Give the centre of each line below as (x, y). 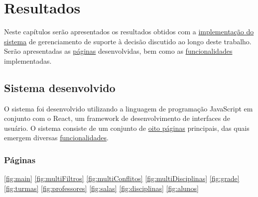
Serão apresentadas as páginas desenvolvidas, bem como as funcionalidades (118, 51)
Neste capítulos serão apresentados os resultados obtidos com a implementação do (129, 32)
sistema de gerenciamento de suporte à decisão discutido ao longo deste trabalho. (128, 41)
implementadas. (28, 60)
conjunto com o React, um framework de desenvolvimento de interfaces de (117, 118)
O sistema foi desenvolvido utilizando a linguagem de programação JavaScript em (129, 108)
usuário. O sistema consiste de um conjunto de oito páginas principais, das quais (127, 128)
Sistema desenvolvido (60, 87)
